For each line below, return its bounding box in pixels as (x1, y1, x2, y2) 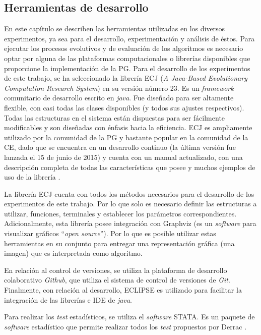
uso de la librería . (4, 172, 60, 182)
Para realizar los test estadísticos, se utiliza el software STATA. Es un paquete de (4, 311, 255, 322)
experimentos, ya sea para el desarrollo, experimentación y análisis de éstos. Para (4, 33, 255, 43)
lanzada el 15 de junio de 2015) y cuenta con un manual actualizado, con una (4, 151, 243, 162)
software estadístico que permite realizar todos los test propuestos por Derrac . (4, 321, 247, 331)
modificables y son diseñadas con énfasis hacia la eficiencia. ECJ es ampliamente (4, 122, 252, 133)
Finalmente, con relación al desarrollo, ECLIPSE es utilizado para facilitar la (4, 285, 242, 295)
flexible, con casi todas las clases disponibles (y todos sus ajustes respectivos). (4, 102, 244, 113)
